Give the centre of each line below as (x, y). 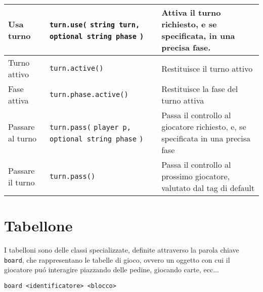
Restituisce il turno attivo (207, 68)
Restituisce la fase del (200, 89)
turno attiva (183, 100)
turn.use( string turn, (95, 25)
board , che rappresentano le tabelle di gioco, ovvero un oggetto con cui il (117, 259)
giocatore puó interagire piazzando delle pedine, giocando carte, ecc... (112, 270)
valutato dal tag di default (208, 188)
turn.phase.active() (89, 94)
